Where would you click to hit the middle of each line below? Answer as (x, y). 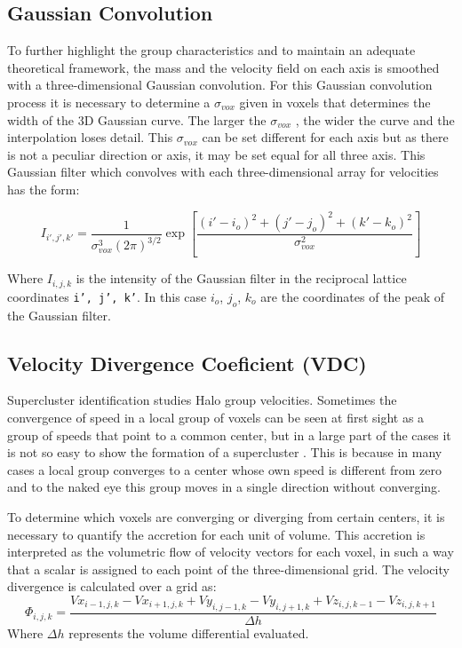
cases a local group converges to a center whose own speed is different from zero (225, 469)
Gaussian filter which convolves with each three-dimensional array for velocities (223, 172)
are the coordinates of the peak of (352, 296)
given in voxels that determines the (335, 102)
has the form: (44, 189)
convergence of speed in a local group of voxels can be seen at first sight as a (216, 418)
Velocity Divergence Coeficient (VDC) (187, 363)
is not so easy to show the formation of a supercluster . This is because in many (225, 452)
